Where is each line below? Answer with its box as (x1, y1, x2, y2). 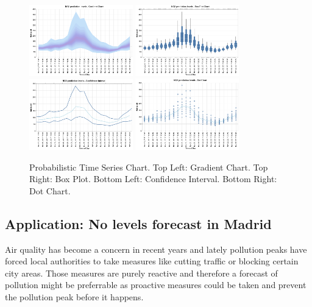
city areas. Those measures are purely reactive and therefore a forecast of (5, 266, 278, 279)
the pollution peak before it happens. (5, 291, 144, 303)
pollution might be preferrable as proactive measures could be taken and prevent (5, 278, 307, 291)
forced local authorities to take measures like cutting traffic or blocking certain (5, 255, 299, 267)
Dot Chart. (29, 184, 71, 197)
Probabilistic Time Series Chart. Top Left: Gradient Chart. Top (29, 160, 268, 173)
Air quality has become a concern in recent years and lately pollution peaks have (5, 242, 307, 255)
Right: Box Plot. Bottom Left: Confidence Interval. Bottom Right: (29, 172, 277, 185)
